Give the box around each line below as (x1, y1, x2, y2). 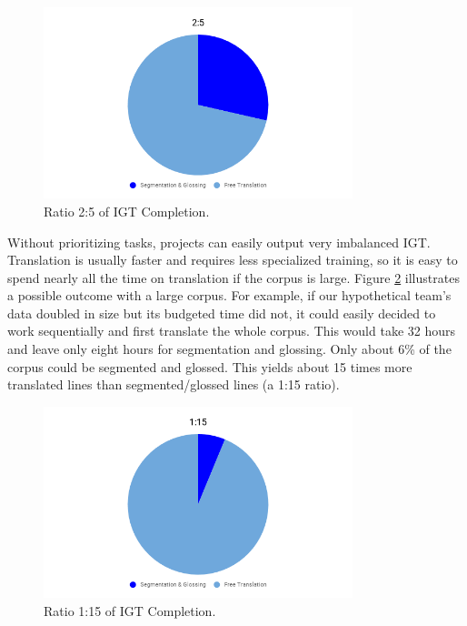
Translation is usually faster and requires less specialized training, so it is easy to (7, 250, 458, 269)
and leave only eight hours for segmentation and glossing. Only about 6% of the (7, 339, 452, 358)
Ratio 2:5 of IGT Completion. (44, 201, 210, 220)
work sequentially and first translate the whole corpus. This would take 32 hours (7, 321, 455, 340)
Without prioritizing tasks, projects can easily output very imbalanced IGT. (7, 232, 431, 251)
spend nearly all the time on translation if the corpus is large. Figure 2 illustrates (7, 268, 460, 287)
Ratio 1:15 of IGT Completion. (44, 601, 216, 620)
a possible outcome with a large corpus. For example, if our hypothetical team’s (7, 286, 452, 305)
